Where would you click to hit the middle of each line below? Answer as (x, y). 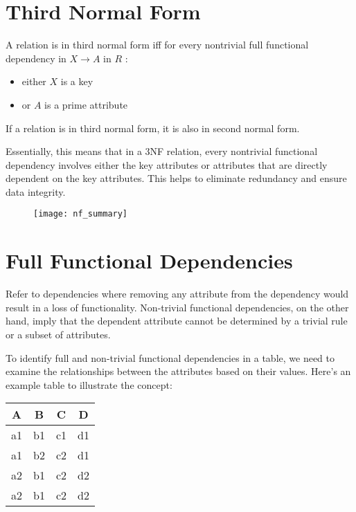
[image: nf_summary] (81, 214)
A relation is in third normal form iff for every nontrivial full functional (157, 45)
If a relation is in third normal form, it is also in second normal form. (153, 128)
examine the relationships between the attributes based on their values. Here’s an (178, 371)
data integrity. (36, 191)
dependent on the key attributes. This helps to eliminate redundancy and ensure (176, 178)
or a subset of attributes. (58, 335)
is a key (77, 81)
